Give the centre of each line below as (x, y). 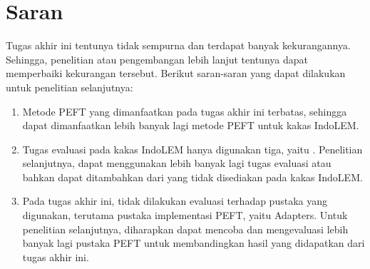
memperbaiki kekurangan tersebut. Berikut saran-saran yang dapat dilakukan (176, 73)
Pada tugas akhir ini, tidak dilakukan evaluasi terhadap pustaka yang (175, 201)
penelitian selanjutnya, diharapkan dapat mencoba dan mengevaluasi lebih (185, 229)
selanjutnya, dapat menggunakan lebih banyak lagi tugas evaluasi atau (177, 163)
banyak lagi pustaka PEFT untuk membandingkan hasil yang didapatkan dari (194, 243)
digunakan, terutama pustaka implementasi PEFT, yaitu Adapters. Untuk (185, 215)
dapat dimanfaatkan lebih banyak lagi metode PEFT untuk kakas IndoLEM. (191, 125)
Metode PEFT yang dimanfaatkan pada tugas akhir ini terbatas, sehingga (185, 111)
